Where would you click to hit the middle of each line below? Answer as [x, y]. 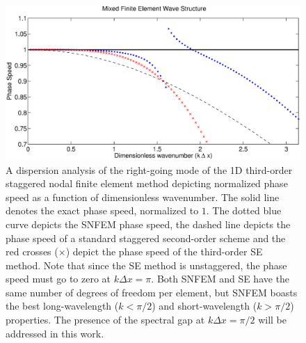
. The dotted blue [244, 210]
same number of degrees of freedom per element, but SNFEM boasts [152, 292]
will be [272, 320]
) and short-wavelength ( [204, 306]
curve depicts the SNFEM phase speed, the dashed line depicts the [148, 224]
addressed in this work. [55, 333]
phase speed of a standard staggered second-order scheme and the [146, 238]
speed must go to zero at [58, 279]
